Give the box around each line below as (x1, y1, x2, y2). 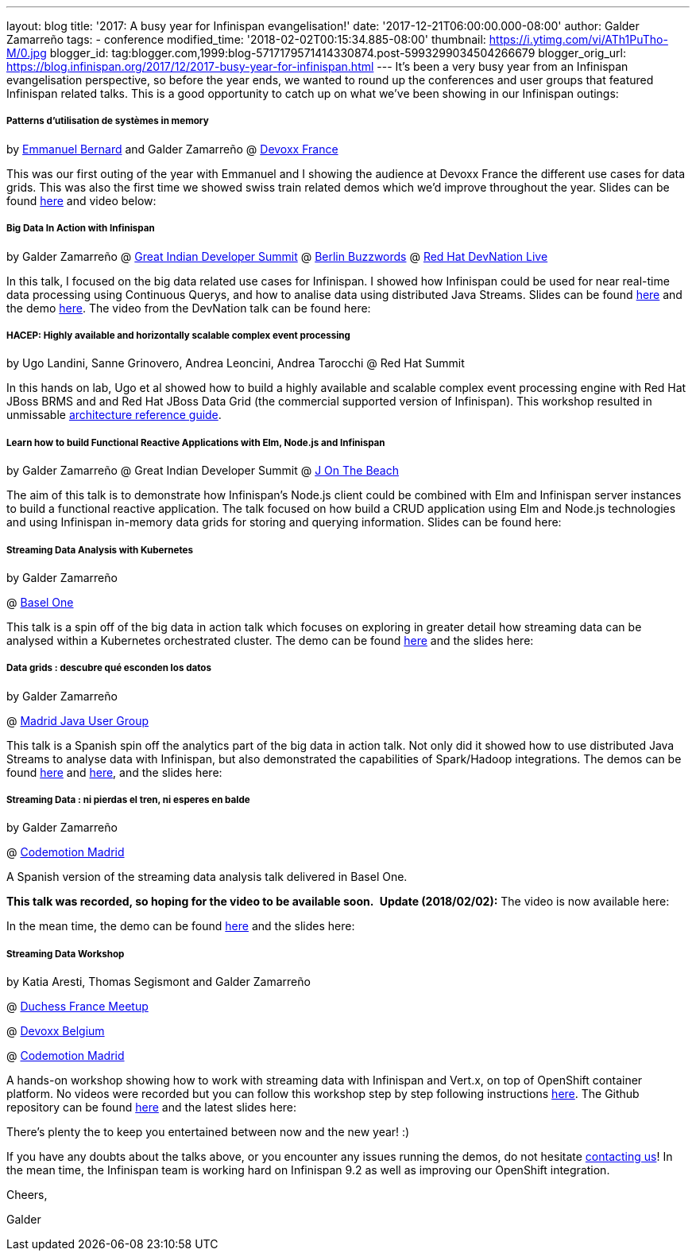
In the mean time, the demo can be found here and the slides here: (6, 919, 355, 933)
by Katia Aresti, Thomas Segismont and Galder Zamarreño (6, 975, 311, 989)
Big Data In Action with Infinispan (6, 223, 155, 235)
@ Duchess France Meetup (6, 999, 149, 1014)
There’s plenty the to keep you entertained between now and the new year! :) (6, 1125, 410, 1139)
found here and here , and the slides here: (6, 765, 222, 779)
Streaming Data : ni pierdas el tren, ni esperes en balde (6, 794, 250, 806)
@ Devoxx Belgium (6, 1024, 105, 1038)
